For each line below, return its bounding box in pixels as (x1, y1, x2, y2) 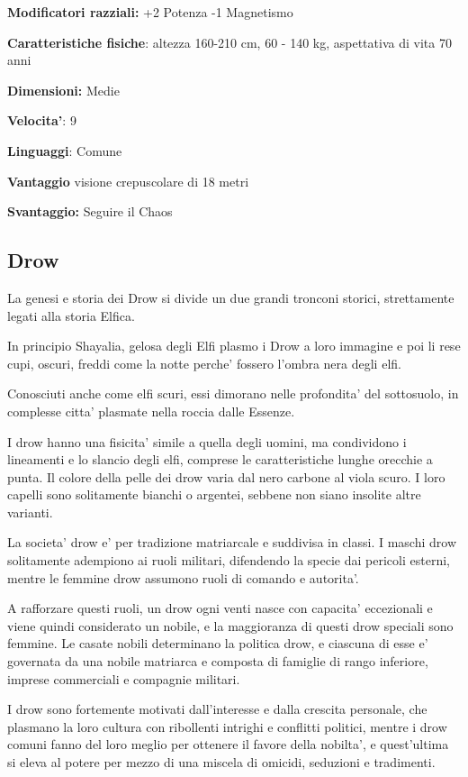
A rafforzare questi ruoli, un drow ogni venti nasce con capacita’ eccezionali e (7, 599, 433, 617)
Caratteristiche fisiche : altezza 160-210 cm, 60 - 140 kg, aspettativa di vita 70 (7, 32, 452, 51)
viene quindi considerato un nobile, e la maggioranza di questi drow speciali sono (7, 616, 454, 635)
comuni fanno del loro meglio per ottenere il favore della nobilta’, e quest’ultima (7, 735, 449, 754)
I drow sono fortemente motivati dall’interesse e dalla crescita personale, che (7, 699, 427, 718)
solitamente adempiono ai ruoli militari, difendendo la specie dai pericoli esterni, (7, 551, 450, 570)
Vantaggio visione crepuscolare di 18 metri (7, 171, 249, 190)
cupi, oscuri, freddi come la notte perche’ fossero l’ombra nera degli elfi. (7, 353, 401, 372)
